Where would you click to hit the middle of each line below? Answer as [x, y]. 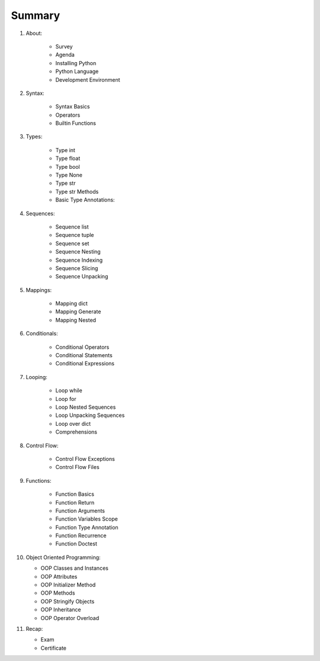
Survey [64, 46]
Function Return [75, 502]
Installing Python [76, 63]
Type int [65, 150]
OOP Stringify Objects [68, 601]
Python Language [77, 72]
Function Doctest [76, 544]
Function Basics [75, 494]
